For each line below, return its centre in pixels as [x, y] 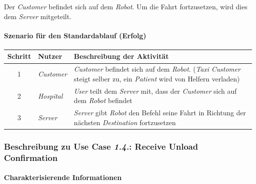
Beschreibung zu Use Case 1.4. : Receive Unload [101, 146]
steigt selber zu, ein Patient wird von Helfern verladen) [157, 78]
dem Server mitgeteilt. [38, 16]
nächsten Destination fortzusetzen [125, 122]
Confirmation [31, 157]
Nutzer [50, 56]
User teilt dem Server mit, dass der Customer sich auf [155, 91]
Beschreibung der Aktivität [121, 56]
